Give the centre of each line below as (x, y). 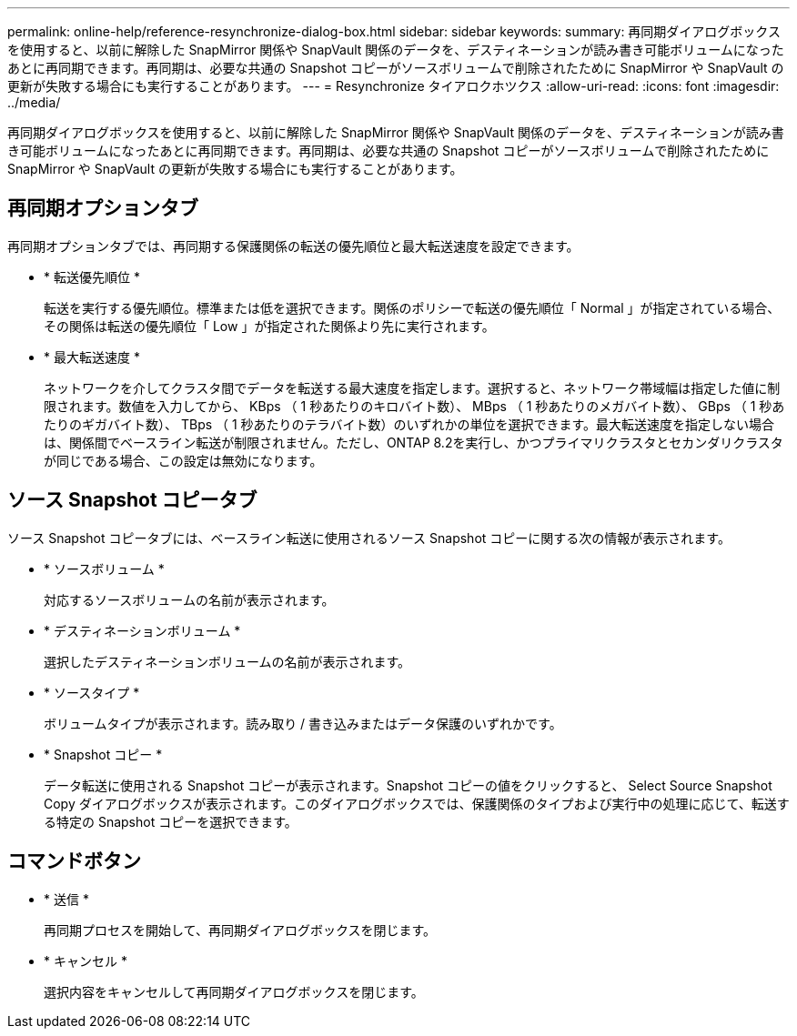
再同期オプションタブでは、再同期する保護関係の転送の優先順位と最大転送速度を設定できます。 (293, 246)
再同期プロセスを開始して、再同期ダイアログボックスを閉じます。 (240, 930)
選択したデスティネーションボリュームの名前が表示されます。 (227, 661)
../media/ (34, 102)
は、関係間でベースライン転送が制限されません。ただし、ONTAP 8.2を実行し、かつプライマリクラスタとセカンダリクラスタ (414, 442)
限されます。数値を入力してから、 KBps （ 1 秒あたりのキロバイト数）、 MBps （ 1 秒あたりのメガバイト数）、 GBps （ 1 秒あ (414, 406)
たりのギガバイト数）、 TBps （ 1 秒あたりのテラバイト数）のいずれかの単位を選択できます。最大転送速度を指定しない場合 (409, 424)
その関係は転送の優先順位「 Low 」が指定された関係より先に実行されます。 (269, 326)
